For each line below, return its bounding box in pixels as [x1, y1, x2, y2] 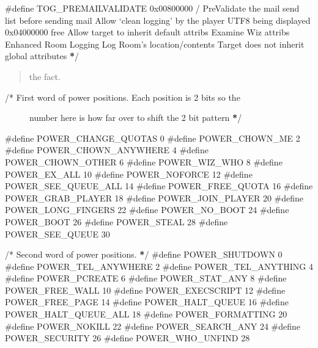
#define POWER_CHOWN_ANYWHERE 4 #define [5, 143, 209, 156]
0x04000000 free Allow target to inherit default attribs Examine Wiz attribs [5, 26, 290, 38]
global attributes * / [5, 49, 79, 62]
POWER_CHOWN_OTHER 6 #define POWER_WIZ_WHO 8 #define [5, 155, 283, 168]
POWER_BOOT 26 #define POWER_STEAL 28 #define [5, 215, 228, 228]
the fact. [29, 70, 61, 82]
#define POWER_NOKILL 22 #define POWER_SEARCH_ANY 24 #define [5, 319, 301, 332]
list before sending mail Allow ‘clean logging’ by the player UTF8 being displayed [5, 13, 311, 26]
